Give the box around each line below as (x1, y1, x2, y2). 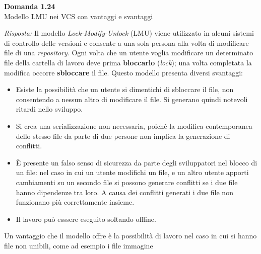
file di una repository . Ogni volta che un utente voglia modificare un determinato (4, 47, 253, 58)
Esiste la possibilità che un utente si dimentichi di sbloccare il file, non (16, 84, 234, 95)
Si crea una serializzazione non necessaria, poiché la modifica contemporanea (16, 120, 252, 131)
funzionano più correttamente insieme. (16, 197, 135, 207)
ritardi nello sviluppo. (16, 104, 83, 114)
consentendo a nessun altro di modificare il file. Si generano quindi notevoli (16, 94, 248, 104)
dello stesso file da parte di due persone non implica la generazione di (16, 130, 230, 141)
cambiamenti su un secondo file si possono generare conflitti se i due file (16, 177, 238, 187)
